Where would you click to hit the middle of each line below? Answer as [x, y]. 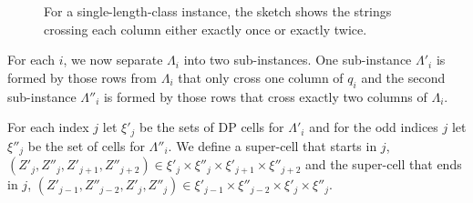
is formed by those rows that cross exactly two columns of [265, 96]
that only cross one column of [261, 77]
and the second [403, 77]
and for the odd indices [374, 127]
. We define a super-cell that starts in [272, 145]
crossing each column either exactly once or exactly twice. [206, 29]
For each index [48, 127]
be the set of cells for [86, 145]
